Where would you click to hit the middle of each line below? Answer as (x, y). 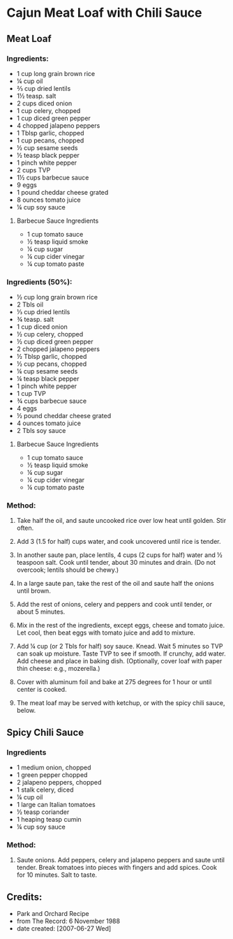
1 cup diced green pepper (54, 118)
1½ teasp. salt (36, 96)
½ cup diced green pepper (55, 342)
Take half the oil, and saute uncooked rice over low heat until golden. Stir (121, 521)
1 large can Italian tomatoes (56, 805)
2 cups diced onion (44, 103)
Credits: (24, 897)
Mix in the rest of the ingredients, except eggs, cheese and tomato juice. (121, 626)
